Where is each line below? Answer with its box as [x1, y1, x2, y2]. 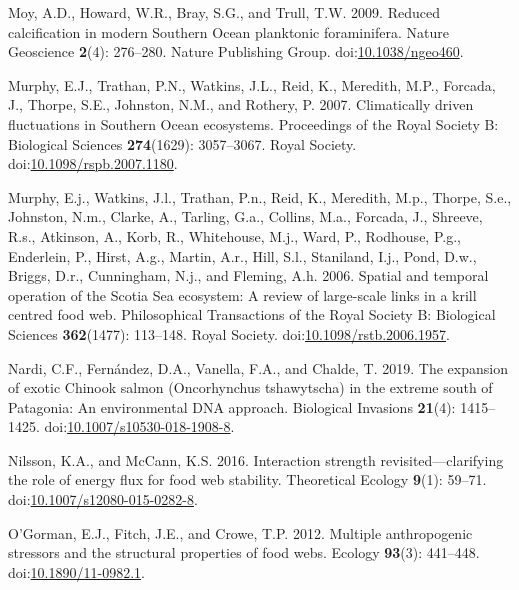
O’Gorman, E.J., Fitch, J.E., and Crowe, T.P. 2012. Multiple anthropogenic [8, 522, 473, 543]
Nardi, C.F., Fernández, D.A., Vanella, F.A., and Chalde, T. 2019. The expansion [8, 357, 508, 378]
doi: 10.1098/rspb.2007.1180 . [8, 153, 178, 174]
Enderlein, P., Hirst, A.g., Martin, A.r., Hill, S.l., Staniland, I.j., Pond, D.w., [8, 245, 477, 266]
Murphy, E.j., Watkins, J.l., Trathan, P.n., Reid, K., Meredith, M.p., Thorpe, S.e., [8, 186, 512, 207]
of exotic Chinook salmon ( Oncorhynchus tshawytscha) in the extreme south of [8, 377, 493, 398]
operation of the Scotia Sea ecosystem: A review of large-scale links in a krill [8, 284, 477, 305]
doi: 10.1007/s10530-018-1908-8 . [44, 416, 235, 437]
